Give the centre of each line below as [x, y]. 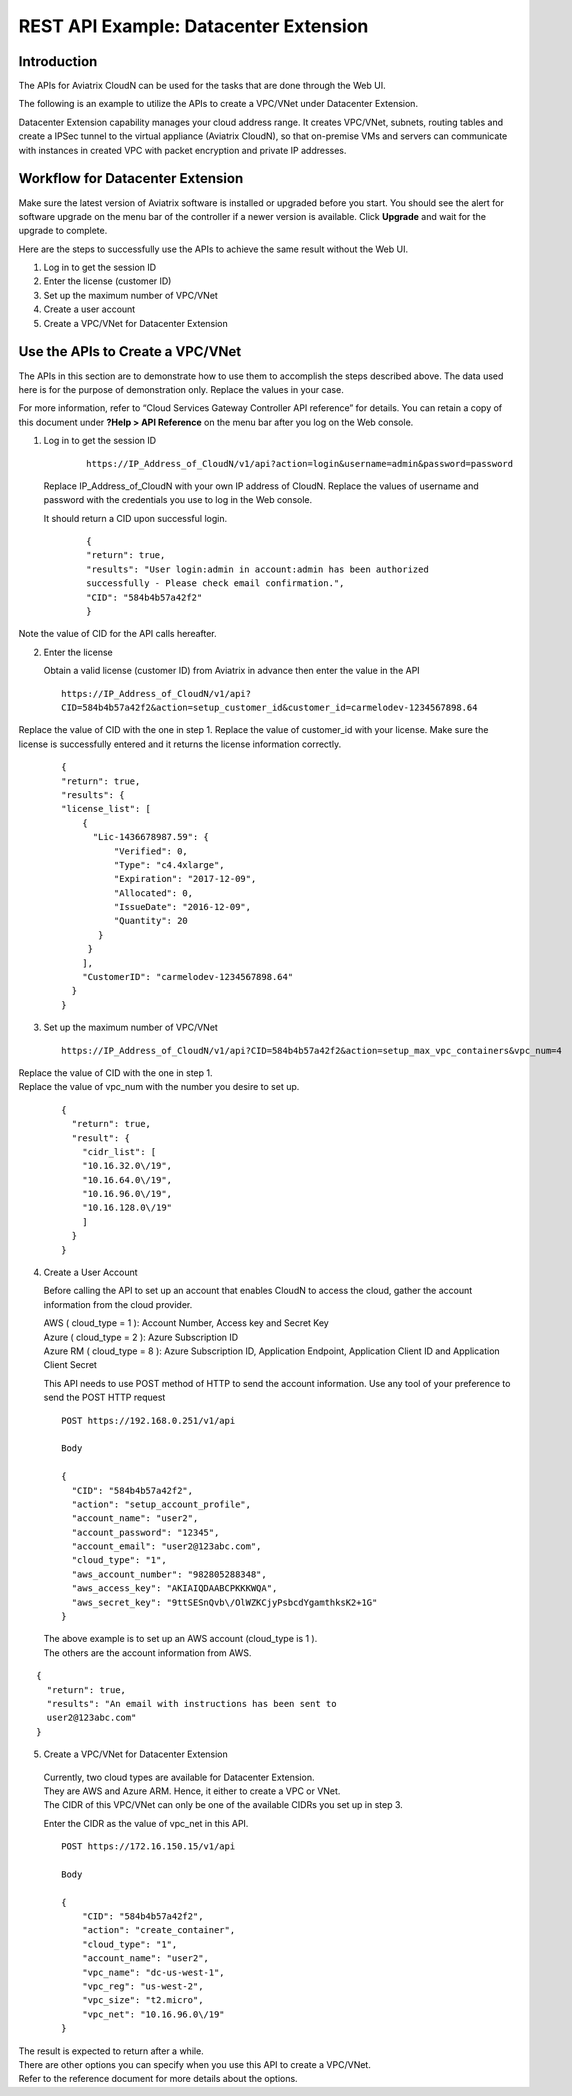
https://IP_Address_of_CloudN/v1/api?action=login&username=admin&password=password [300, 463]
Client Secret [70, 1365]
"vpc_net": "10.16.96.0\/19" [153, 2014]
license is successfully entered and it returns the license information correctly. [180, 744]
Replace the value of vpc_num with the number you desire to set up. [159, 1087]
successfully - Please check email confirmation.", [215, 583]
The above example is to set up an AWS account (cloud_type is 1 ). [180, 1639]
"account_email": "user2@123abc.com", [166, 1546]
